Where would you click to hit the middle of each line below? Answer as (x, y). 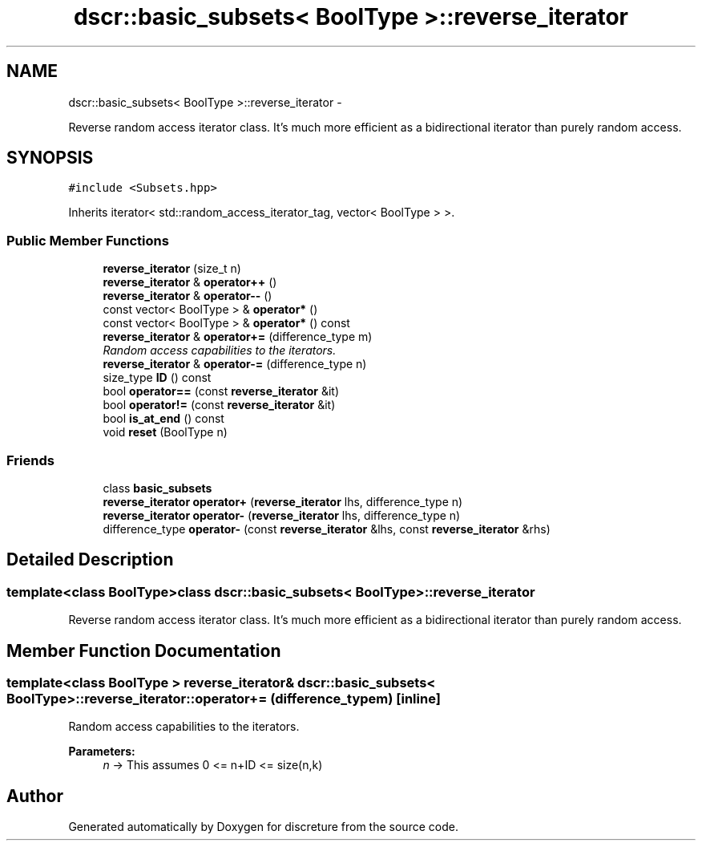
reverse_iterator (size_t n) (172, 269)
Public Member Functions (88, 240)
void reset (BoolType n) (165, 432)
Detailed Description (90, 560)
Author (35, 796)
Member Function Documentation (144, 650)
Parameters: (102, 752)
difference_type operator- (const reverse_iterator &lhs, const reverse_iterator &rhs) (327, 529)
